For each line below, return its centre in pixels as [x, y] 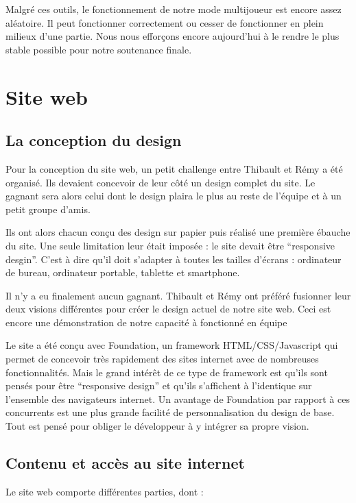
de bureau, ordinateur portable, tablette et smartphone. [123, 272]
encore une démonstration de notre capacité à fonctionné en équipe [146, 322]
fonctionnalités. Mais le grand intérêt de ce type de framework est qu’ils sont [167, 372]
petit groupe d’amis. [48, 209]
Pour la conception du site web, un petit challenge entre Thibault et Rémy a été [174, 168]
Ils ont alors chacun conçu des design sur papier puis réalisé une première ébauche [178, 232]
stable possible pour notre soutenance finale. [99, 49]
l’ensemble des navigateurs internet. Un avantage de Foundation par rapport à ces [178, 398]
